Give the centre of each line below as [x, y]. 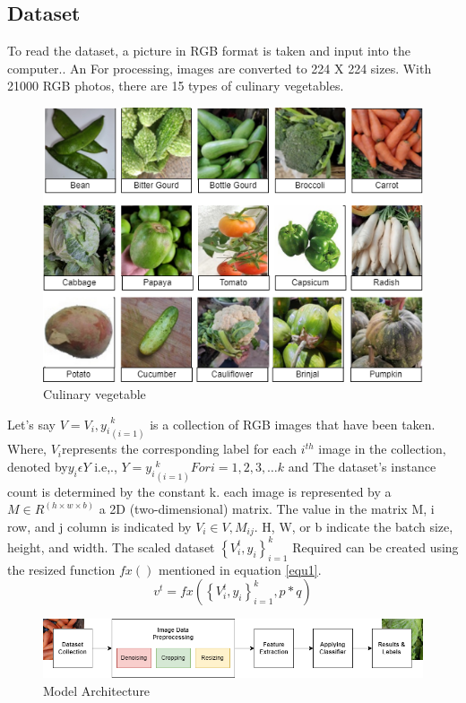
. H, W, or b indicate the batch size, [354, 526]
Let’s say [31, 424]
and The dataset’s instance [362, 466]
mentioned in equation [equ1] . [240, 569]
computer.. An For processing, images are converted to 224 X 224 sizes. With [220, 68]
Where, [27, 449]
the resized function [61, 569]
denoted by [38, 466]
